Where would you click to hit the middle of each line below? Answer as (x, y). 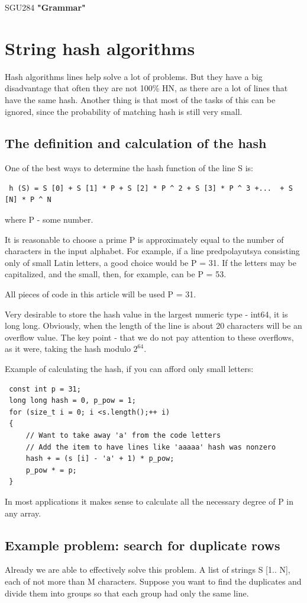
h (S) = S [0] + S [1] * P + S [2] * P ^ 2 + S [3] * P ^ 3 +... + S (151, 188)
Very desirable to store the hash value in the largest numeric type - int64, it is (146, 314)
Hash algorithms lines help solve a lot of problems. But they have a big (134, 76)
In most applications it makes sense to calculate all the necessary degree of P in (149, 501)
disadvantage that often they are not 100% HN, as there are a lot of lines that (146, 88)
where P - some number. (49, 219)
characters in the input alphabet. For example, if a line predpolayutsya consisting (152, 251)
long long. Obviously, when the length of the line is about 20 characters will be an (153, 325)
